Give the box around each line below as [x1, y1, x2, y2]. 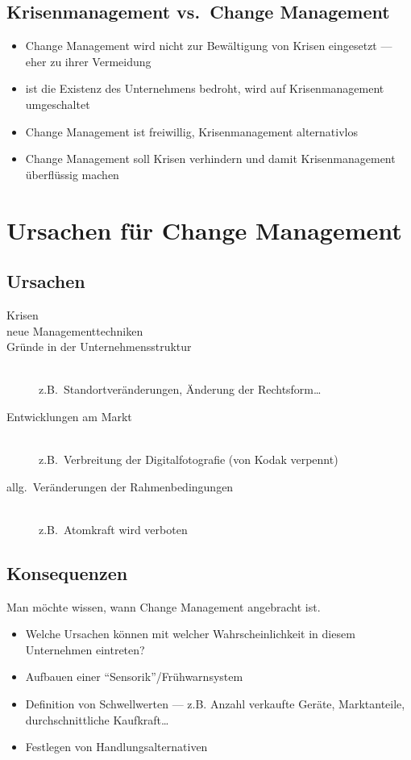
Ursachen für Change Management [6, 213, 402, 246]
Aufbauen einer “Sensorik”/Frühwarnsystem [25, 668, 243, 685]
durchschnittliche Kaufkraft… [25, 711, 169, 728]
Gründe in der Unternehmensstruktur [6, 338, 192, 355]
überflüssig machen [25, 165, 119, 182]
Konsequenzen [6, 560, 128, 585]
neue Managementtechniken [6, 322, 143, 339]
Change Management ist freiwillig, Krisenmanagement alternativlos [25, 123, 358, 140]
